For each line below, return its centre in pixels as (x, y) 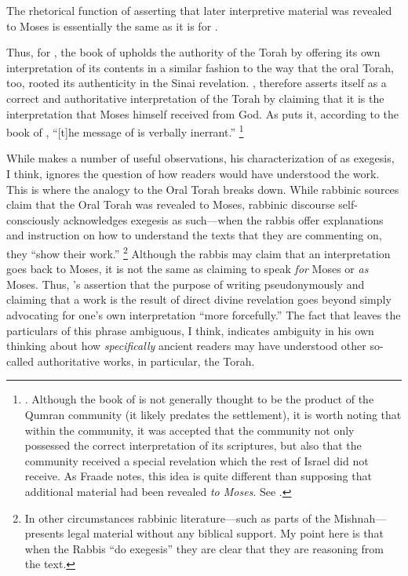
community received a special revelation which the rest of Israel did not (197, 460)
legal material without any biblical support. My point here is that (226, 533)
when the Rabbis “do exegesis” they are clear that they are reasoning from (204, 548)
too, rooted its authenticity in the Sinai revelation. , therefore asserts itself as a (197, 83)
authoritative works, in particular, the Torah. (146, 361)
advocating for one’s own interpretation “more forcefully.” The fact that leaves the (204, 315)
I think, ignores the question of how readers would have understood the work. (193, 173)
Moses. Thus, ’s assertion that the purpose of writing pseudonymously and (186, 284)
